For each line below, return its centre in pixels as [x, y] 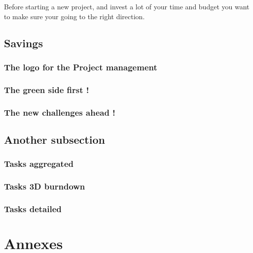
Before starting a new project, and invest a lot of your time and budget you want [127, 6]
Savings [23, 43]
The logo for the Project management [81, 67]
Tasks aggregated [39, 164]
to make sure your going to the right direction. [74, 16]
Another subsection [54, 139]
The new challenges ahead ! [60, 112]
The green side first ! [47, 89]
